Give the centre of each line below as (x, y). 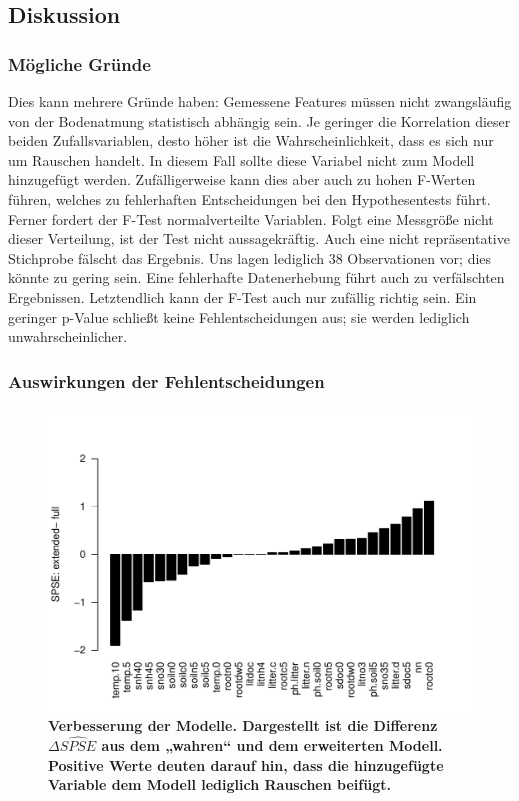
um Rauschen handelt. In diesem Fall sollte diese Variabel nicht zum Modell (241, 159)
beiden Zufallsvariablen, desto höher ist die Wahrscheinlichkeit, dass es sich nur (251, 140)
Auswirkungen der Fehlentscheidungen (166, 380)
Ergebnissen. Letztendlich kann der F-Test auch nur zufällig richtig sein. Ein (242, 296)
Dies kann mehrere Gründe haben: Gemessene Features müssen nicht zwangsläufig (260, 101)
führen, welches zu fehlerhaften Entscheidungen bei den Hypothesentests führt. (249, 198)
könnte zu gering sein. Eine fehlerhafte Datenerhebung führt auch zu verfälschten (256, 277)
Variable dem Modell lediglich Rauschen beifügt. (219, 784)
